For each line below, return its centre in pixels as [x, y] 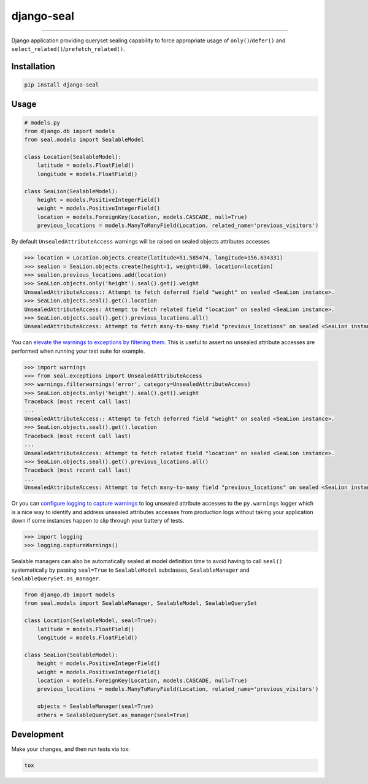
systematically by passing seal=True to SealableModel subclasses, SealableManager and [130, 570]
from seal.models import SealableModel [84, 140]
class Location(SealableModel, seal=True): [91, 621]
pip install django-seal [62, 85]
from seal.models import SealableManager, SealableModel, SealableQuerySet [141, 603]
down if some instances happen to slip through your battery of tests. [98, 520]
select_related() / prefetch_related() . [68, 48]
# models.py [42, 122]
